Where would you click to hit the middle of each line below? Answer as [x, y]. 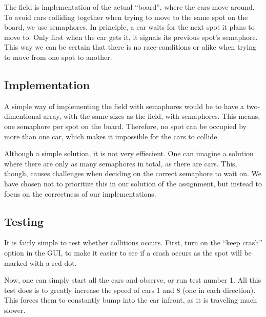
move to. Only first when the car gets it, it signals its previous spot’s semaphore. [131, 37]
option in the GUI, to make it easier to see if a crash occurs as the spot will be [128, 252]
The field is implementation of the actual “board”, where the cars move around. [129, 7]
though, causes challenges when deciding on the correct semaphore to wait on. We [133, 173]
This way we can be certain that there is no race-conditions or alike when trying [130, 47]
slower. [15, 310]
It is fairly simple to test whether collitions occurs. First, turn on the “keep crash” [133, 242]
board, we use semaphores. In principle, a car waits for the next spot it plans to [129, 27]
